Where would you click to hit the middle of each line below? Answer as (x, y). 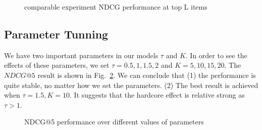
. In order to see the (216, 55)
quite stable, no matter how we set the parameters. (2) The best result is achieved (131, 85)
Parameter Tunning (56, 34)
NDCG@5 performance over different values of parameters (114, 122)
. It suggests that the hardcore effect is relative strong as (157, 95)
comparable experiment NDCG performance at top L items (116, 7)
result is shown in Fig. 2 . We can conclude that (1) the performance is (147, 75)
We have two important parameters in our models (81, 55)
